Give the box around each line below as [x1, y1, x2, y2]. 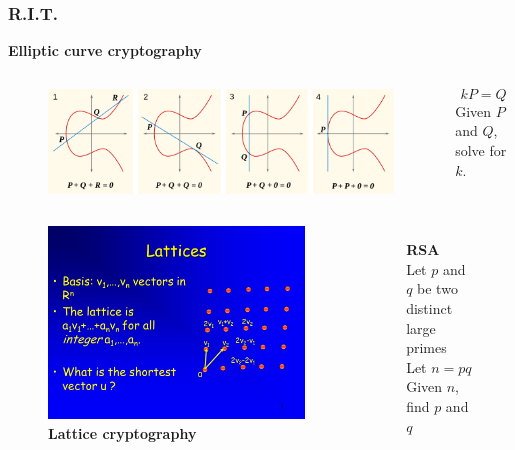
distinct [406, 297, 453, 318]
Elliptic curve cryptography [8, 40, 202, 61]
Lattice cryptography [48, 422, 197, 443]
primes [406, 337, 447, 358]
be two [417, 278, 458, 299]
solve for [455, 140, 507, 160]
